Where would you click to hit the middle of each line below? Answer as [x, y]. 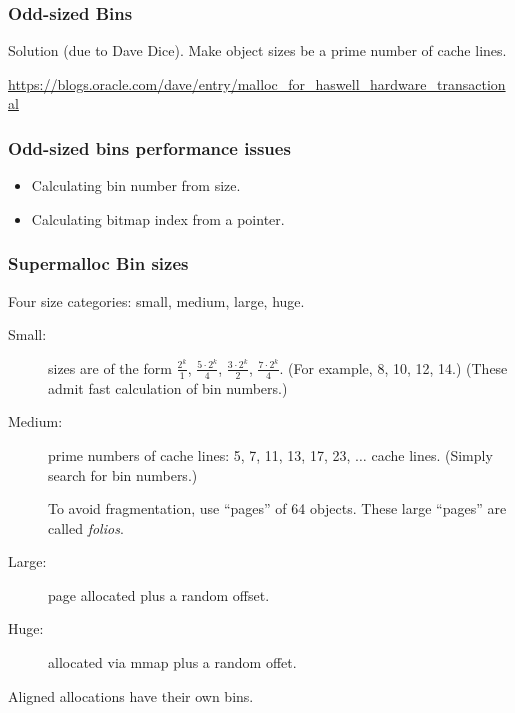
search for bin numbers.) [123, 474]
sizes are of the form [110, 367]
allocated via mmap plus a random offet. [172, 662]
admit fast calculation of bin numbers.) [168, 387]
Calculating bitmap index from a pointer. [158, 218]
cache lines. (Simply [432, 454]
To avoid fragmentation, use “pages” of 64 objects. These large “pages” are [277, 508]
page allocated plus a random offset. [159, 594]
